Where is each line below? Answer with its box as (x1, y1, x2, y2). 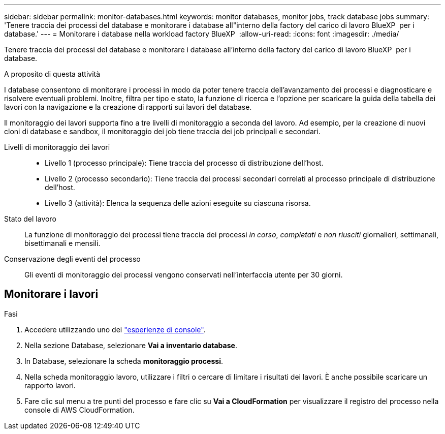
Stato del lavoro (4, 214, 56, 223)
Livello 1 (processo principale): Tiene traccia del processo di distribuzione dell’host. (45, 159, 324, 167)
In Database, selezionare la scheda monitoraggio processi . (24, 356, 223, 365)
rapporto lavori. (24, 381, 76, 390)
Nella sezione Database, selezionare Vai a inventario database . (24, 340, 237, 350)
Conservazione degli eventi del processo (4, 255, 141, 263)
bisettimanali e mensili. (24, 239, 101, 247)
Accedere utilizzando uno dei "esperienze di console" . (24, 325, 206, 334)
